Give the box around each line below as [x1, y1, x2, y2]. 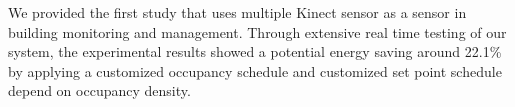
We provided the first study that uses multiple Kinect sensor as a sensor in [8, 2, 467, 22]
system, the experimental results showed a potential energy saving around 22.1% [8, 41, 502, 62]
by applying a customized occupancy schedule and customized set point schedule [8, 60, 502, 81]
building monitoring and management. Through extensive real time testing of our [8, 21, 507, 42]
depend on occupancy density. [8, 80, 191, 101]
